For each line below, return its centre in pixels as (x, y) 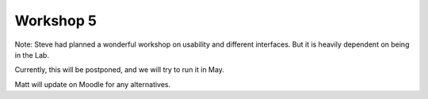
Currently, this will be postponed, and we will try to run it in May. (120, 70)
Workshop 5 (55, 21)
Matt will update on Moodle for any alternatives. (93, 84)
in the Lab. (32, 55)
